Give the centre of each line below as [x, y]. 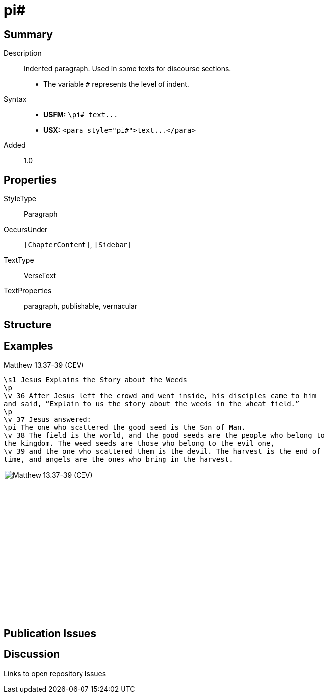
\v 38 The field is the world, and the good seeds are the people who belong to [164, 436]
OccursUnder [26, 230]
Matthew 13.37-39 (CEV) [44, 365]
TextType [19, 260]
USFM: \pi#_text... [81, 115]
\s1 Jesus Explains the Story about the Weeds [96, 380]
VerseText [40, 276]
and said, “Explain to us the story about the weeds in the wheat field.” [152, 404]
